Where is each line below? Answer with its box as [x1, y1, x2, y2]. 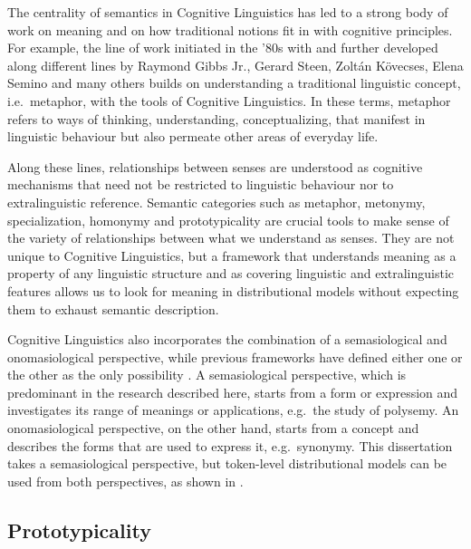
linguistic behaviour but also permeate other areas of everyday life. [7, 127, 379, 146]
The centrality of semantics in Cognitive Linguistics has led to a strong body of [7, 3, 448, 21]
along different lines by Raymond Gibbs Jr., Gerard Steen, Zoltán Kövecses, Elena [7, 55, 464, 74]
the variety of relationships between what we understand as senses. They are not [7, 228, 455, 247]
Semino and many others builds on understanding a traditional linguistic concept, [7, 73, 461, 92]
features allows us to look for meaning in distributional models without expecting [7, 281, 459, 300]
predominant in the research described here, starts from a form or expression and [7, 382, 458, 401]
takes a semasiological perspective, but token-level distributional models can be [7, 454, 447, 473]
